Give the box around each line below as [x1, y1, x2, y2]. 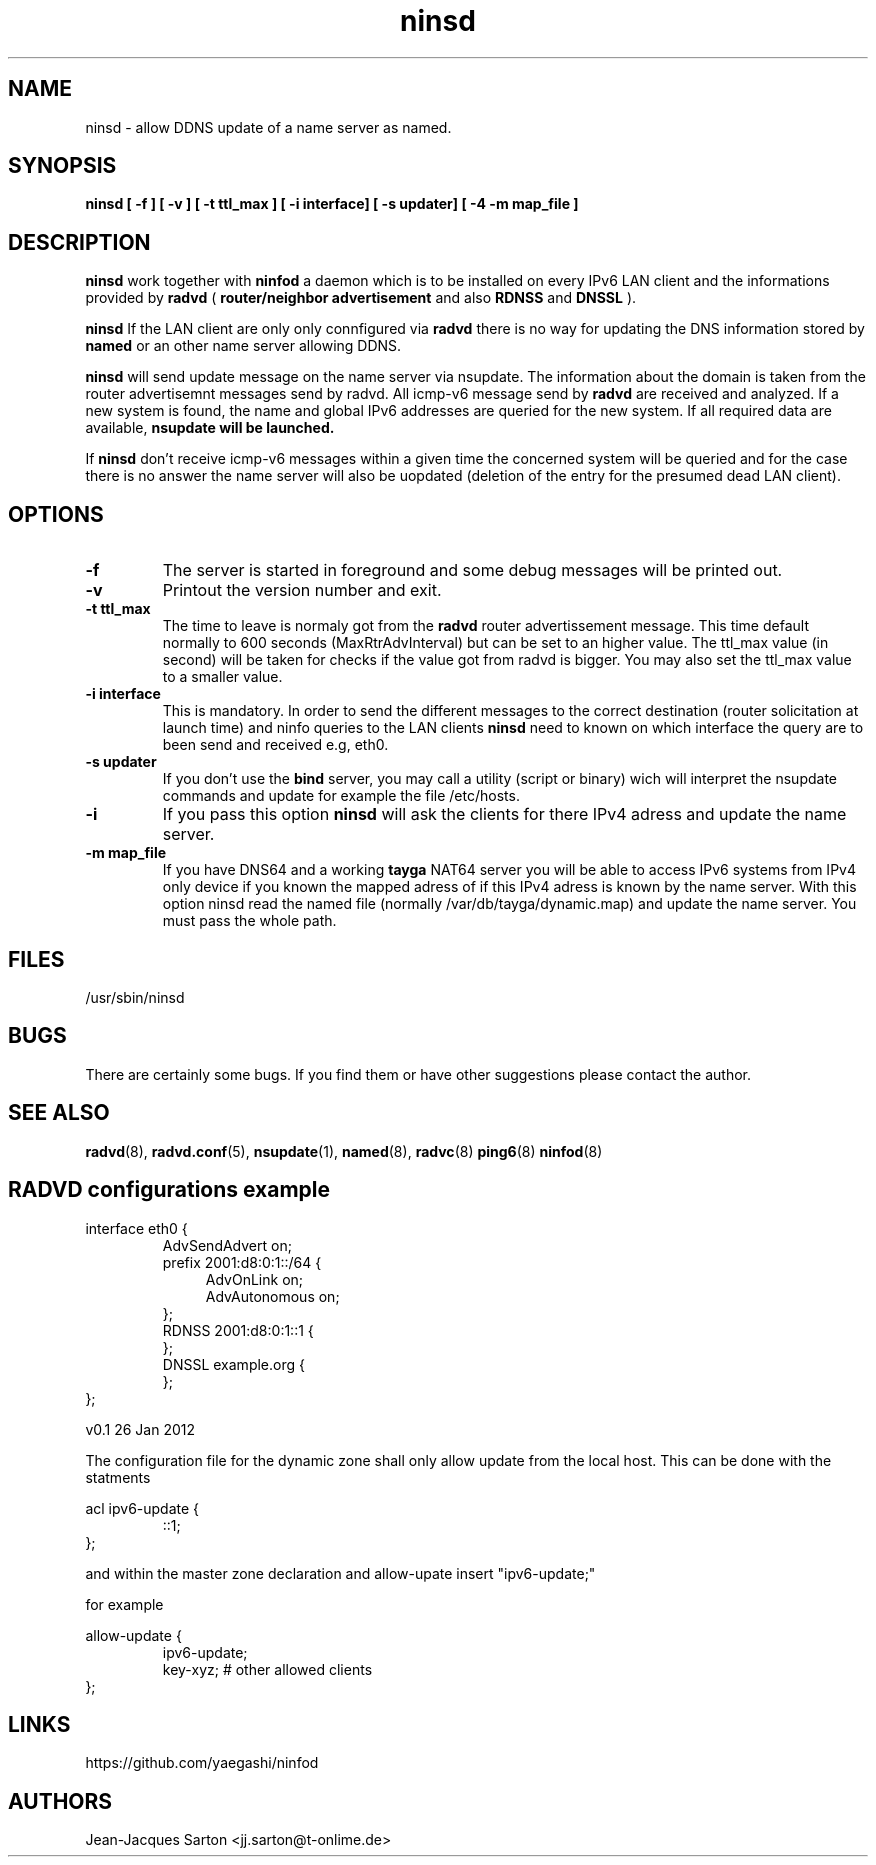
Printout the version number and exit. [162, 580, 442, 601]
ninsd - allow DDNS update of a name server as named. [85, 118, 452, 136]
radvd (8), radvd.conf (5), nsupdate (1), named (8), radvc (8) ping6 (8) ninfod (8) [85, 1142, 603, 1160]
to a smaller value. [162, 668, 283, 686]
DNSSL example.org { [162, 1355, 305, 1373]
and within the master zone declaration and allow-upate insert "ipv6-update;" [85, 1564, 596, 1582]
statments [85, 1468, 151, 1486]
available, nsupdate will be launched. [85, 419, 335, 437]
